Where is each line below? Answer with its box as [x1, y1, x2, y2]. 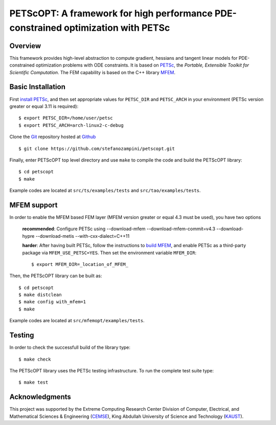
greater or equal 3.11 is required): [9, 103, 79, 109]
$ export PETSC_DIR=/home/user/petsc [18, 115, 113, 121]
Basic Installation [9, 82, 66, 92]
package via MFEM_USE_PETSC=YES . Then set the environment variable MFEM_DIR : [22, 250, 197, 256]
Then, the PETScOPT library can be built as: [9, 273, 102, 279]
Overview [9, 41, 41, 50]
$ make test [18, 379, 49, 386]
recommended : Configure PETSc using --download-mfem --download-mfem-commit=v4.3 [22, 226, 216, 232]
